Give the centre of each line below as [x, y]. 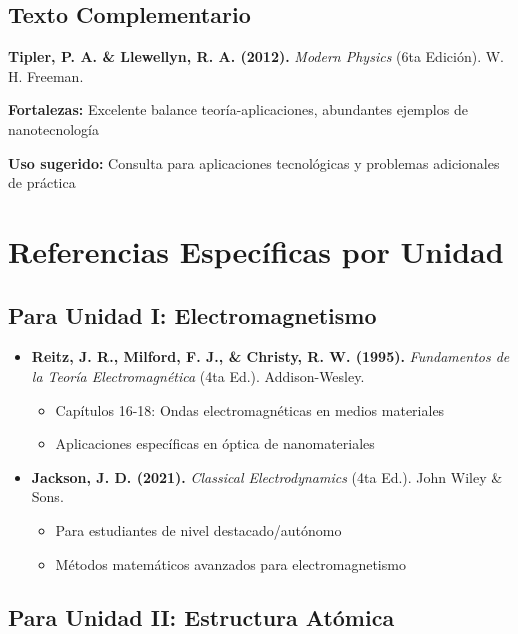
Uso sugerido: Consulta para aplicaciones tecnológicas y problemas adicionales [254, 162]
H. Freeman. [46, 75]
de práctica [42, 182]
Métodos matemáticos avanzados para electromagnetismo [230, 563]
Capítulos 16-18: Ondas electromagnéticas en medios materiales [250, 409]
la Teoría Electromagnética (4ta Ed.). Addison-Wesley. [198, 375]
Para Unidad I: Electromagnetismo [192, 314]
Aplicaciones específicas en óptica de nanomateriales [215, 443]
